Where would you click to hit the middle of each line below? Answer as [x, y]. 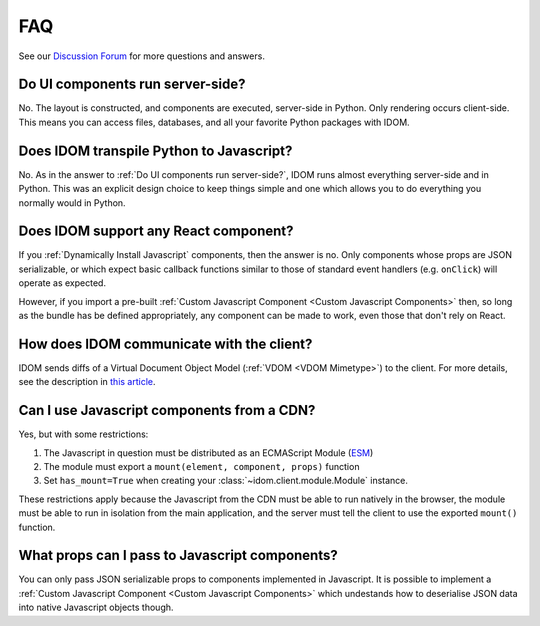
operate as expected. [62, 283]
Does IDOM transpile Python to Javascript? [155, 150]
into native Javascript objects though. [96, 607]
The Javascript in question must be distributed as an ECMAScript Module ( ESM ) [208, 452]
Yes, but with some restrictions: [83, 434]
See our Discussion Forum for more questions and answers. [141, 56]
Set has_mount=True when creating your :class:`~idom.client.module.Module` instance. [226, 481]
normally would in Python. [72, 202]
